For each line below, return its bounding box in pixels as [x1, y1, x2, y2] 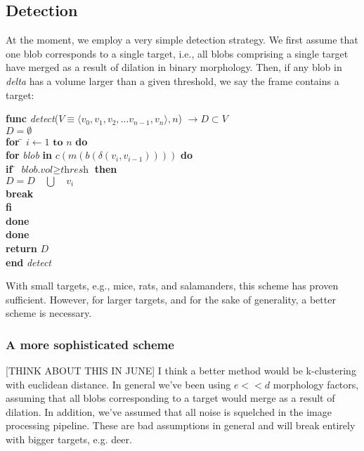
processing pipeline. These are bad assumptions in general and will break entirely [6, 418, 356, 433]
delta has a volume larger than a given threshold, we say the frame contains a [6, 73, 339, 88]
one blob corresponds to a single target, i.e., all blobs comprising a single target [6, 46, 349, 60]
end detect [6, 254, 52, 269]
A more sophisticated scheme [6, 335, 174, 353]
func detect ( [6, 111, 59, 126]
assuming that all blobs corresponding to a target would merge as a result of [6, 391, 335, 405]
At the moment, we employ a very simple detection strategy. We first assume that [6, 32, 358, 47]
